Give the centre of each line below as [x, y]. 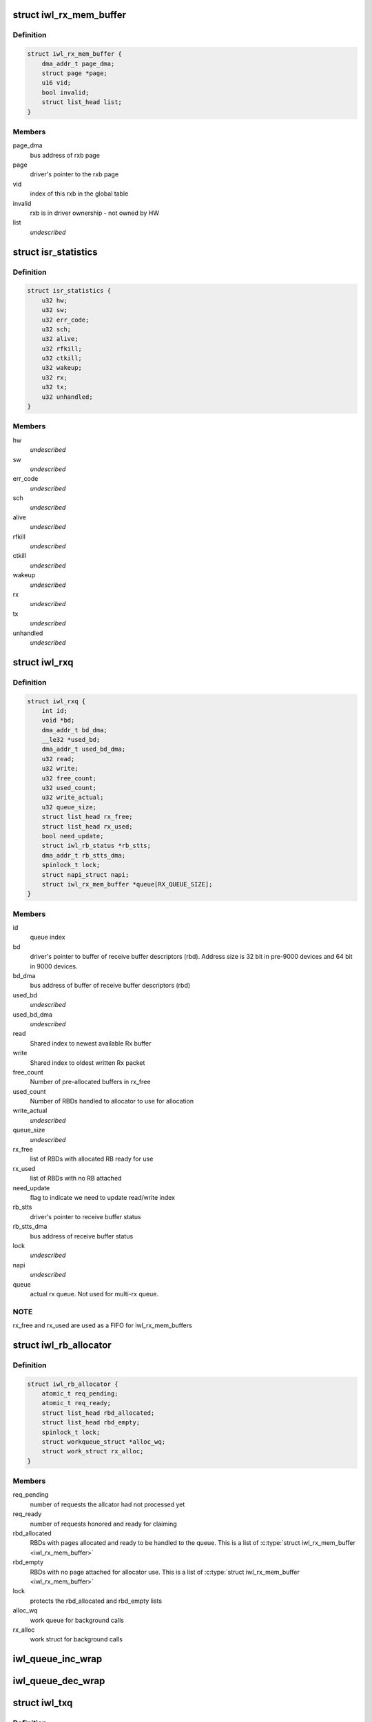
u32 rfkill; [62, 349]
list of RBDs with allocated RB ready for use [92, 1159]
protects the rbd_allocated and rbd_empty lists [96, 1601]
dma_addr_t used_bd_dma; [84, 749]
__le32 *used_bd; [71, 740]
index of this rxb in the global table [79, 194]
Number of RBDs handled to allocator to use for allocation [112, 1101]
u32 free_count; [69, 778]
